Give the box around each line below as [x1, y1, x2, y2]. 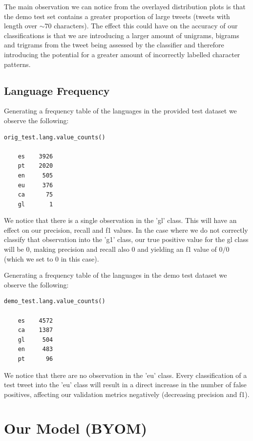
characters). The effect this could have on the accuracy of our [54, 21, 238, 31]
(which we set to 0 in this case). [4, 253, 99, 264]
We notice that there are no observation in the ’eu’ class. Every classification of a [4, 370, 247, 380]
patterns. [4, 59, 31, 69]
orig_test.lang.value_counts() [4, 133, 105, 141]
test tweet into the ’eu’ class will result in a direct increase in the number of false [4, 379, 247, 390]
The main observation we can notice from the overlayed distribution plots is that [4, 1, 246, 11]
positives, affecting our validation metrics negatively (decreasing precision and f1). [4, 389, 250, 399]
